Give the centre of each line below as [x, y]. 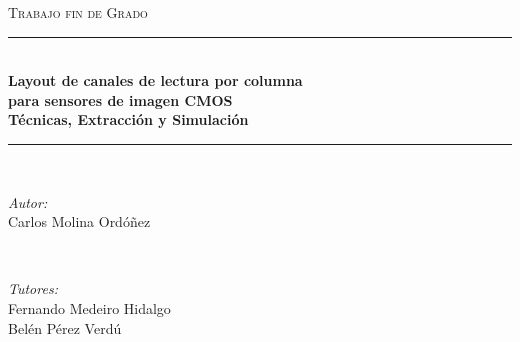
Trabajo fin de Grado [78, 12]
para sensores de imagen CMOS [120, 99]
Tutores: [33, 288]
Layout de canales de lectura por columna [155, 80]
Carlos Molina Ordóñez [79, 221]
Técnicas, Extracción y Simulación [128, 119]
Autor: [28, 201]
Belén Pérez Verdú [65, 327]
